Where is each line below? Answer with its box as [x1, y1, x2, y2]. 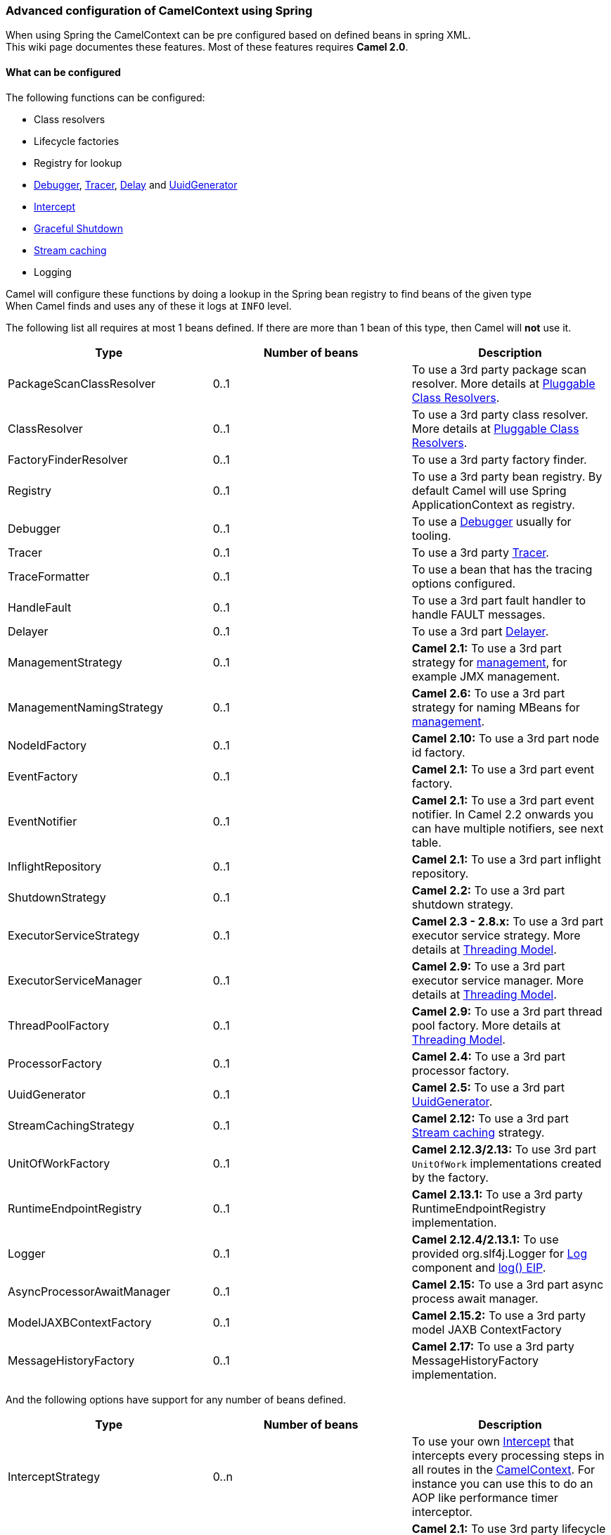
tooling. [411, 528, 451, 543]
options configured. [411, 576, 516, 590]
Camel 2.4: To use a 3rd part [411, 1049, 566, 1063]
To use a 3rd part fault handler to [411, 593, 586, 607]
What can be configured [6, 65, 121, 78]
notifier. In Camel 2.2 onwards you [411, 807, 593, 821]
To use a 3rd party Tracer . [411, 545, 549, 560]
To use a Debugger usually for [411, 514, 572, 529]
